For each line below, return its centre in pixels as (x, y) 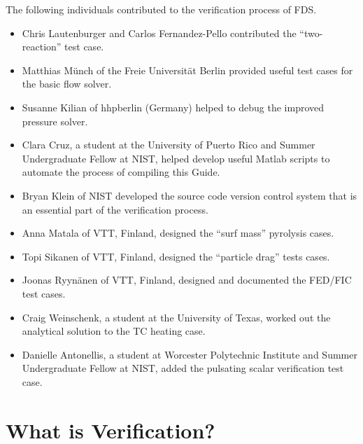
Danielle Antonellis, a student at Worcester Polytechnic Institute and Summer (190, 354)
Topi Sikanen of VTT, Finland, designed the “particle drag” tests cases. (176, 256)
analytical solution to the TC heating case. (114, 331)
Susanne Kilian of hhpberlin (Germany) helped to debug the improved (173, 107)
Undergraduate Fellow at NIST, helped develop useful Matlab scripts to (176, 158)
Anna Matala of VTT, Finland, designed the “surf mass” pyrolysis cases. (178, 233)
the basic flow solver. (67, 84)
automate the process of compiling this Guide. (121, 172)
